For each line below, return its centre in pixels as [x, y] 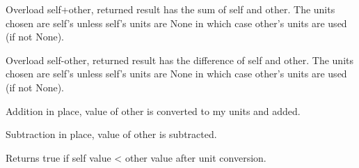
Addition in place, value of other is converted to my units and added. [153, 110]
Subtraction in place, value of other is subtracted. [111, 134]
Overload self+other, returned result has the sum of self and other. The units [170, 9]
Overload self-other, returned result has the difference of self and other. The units [179, 60]
